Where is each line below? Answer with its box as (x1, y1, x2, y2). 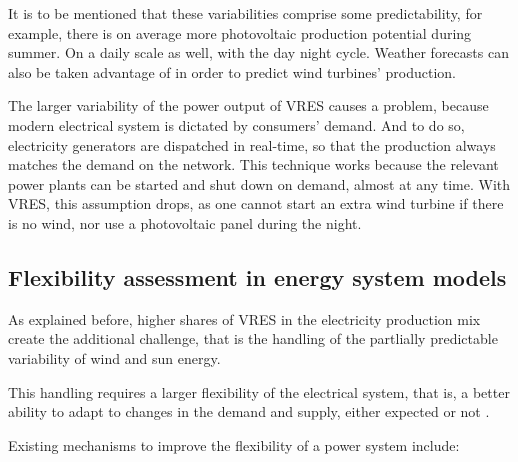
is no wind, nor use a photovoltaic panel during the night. (8, 212, 362, 233)
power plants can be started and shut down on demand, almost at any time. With (8, 173, 511, 194)
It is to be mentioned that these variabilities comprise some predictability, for (8, 3, 483, 23)
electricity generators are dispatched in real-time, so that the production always (8, 134, 496, 155)
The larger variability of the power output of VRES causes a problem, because (8, 95, 489, 116)
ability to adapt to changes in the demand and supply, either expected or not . (8, 401, 490, 422)
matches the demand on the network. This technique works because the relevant (8, 154, 499, 175)
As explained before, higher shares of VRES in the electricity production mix (8, 308, 481, 329)
